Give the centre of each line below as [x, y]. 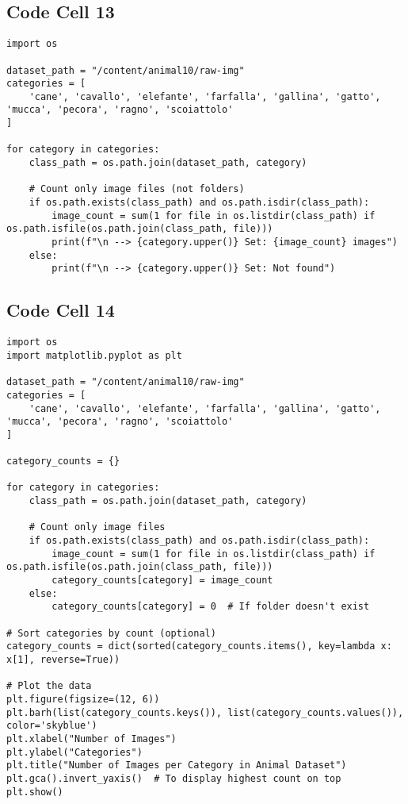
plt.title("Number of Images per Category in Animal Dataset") [177, 766]
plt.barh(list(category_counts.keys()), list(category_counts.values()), [205, 712]
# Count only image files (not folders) [137, 189]
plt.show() [35, 792]
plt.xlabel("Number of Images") [92, 739]
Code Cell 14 [61, 310]
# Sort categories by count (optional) [111, 633]
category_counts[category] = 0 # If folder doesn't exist [211, 607]
